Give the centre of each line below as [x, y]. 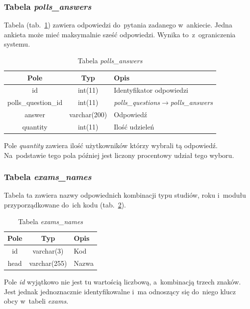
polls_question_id [35, 102]
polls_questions [137, 102]
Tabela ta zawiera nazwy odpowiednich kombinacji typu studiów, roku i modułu [125, 195]
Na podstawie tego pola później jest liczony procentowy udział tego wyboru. [119, 155]
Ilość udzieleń [134, 126]
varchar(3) [48, 251]
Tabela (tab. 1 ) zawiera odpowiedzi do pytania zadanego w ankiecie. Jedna [118, 25]
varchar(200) [88, 115]
